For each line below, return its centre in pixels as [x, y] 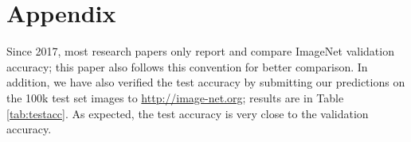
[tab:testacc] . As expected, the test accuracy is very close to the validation [188, 113]
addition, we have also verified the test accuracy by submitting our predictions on [206, 82]
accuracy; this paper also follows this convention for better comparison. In [187, 66]
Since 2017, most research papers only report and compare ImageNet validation [200, 51]
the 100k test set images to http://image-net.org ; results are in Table [175, 97]
